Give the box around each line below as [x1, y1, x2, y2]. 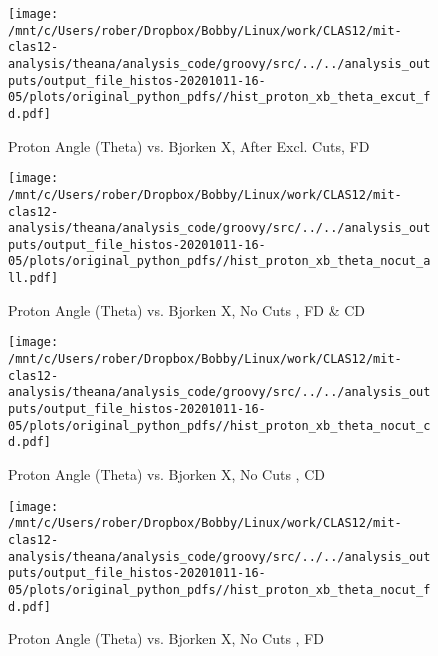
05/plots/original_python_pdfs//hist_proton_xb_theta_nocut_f [8, 582, 431, 597]
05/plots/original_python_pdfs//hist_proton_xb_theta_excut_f [8, 90, 431, 105]
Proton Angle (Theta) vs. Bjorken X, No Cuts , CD [8, 463, 325, 484]
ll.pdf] [8, 271, 59, 286]
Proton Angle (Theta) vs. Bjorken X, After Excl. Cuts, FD [8, 135, 370, 156]
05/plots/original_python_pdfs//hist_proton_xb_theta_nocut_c [8, 418, 431, 433]
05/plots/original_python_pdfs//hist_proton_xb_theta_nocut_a [8, 254, 431, 269]
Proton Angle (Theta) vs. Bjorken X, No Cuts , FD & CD [8, 299, 366, 320]
